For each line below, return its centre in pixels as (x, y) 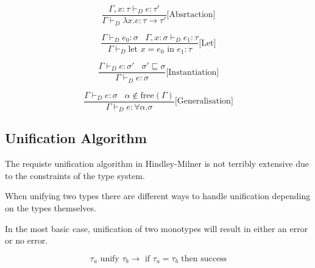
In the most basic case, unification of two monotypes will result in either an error (157, 228)
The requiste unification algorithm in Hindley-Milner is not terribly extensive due (157, 164)
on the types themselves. (51, 208)
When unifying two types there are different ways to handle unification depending (158, 196)
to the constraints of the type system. (75, 175)
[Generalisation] (204, 101)
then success (204, 259)
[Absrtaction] (191, 15)
